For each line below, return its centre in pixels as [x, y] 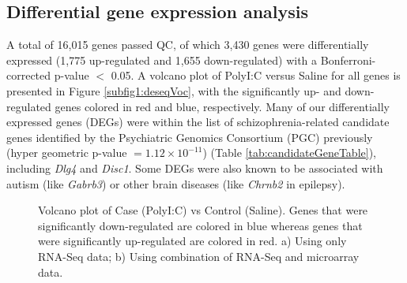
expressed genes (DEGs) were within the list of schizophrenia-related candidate [198, 122]
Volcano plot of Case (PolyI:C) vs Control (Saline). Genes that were [203, 210]
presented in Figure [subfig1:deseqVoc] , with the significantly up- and [174, 90]
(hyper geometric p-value [67, 153]
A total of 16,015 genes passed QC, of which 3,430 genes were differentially [188, 45]
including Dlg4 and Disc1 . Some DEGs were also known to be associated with [195, 168]
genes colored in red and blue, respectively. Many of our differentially [222, 106]
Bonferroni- [348, 60]
